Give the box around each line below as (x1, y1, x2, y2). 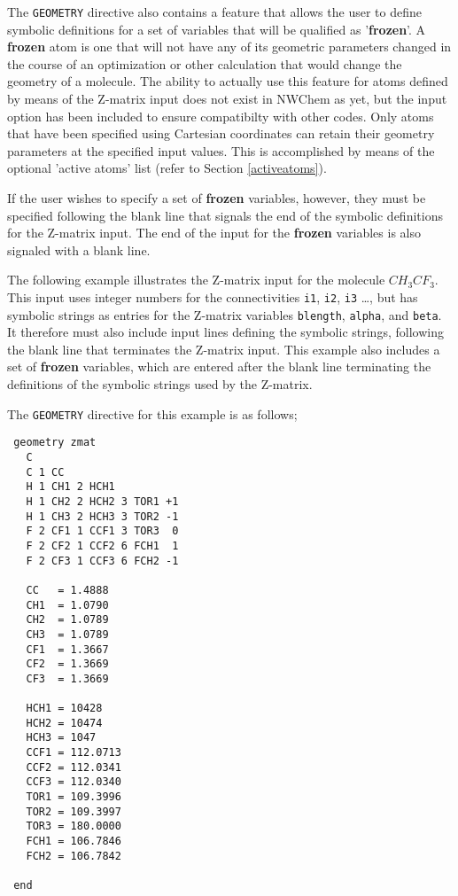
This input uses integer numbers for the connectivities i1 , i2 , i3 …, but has (7, 287, 418, 306)
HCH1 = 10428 (26, 702, 103, 715)
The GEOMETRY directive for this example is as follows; (7, 404, 298, 423)
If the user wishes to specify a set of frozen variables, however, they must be (7, 189, 426, 206)
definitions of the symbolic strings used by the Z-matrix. (7, 375, 313, 393)
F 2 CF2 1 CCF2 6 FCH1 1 (26, 539, 179, 552)
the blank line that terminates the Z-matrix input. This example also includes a (7, 339, 440, 358)
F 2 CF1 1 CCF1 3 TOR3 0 (26, 525, 179, 538)
